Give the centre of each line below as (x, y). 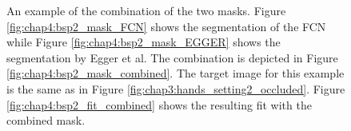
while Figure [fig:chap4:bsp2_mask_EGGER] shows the (144, 42)
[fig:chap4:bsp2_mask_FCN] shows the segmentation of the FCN (166, 26)
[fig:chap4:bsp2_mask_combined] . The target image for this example (175, 73)
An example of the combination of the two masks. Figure (146, 10)
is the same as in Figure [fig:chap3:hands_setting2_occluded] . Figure (176, 88)
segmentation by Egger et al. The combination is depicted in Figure (172, 57)
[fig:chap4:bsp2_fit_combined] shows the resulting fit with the (159, 104)
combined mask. (46, 120)
